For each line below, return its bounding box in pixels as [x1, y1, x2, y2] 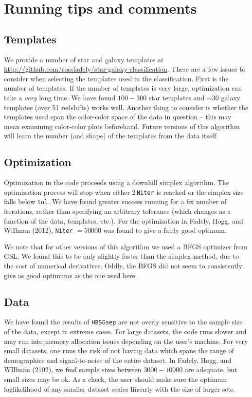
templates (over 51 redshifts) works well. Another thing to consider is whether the [4, 102, 249, 112]
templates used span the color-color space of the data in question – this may [4, 112, 232, 122]
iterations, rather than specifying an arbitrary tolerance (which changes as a [4, 206, 231, 216]
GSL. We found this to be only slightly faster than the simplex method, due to [4, 251, 239, 261]
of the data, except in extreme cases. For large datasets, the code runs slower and [4, 326, 247, 337]
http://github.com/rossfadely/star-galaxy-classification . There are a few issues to [4, 64, 246, 74]
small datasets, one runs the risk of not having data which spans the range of [4, 345, 234, 356]
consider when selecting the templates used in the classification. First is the [4, 73, 229, 83]
